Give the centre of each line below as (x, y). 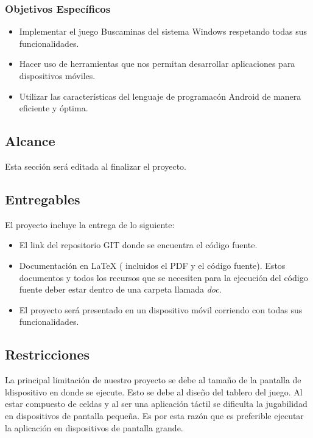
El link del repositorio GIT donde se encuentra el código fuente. (138, 245)
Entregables (43, 199)
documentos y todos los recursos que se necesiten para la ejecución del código (164, 277)
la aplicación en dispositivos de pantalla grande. (94, 427)
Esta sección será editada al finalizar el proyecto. (96, 166)
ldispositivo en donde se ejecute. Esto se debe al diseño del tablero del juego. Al (154, 391)
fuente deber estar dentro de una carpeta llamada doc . (120, 289)
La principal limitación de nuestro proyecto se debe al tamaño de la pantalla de (153, 380)
